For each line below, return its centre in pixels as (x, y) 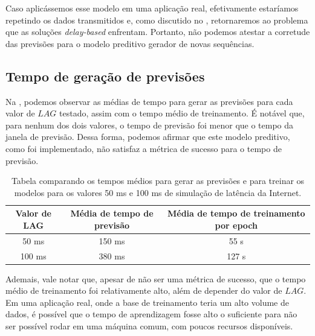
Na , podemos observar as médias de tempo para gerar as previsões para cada (149, 101)
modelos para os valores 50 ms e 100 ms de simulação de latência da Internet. (158, 192)
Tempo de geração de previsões (105, 76)
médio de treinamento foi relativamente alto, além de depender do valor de (144, 290)
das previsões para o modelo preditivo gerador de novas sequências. (130, 43)
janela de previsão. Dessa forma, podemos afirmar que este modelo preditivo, (148, 137)
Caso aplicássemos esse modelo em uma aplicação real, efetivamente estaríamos (152, 8)
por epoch (236, 225)
